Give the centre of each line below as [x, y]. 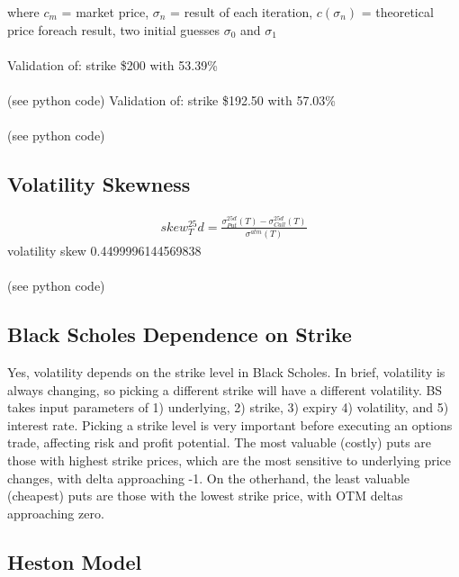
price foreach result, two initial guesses [114, 29]
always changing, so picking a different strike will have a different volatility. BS [225, 389]
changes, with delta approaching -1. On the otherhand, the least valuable [209, 478]
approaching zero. [56, 513]
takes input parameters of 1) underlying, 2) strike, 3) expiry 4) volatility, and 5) [228, 407]
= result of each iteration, [242, 12]
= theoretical [397, 12]
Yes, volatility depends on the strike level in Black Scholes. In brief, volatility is [226, 372]
